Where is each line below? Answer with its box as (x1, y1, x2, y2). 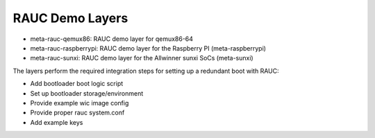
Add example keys (30, 118, 83, 126)
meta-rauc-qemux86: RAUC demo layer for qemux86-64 (30, 35, 194, 43)
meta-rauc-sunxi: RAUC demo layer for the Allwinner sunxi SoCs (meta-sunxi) (30, 54, 253, 62)
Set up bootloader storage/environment (30, 89, 144, 97)
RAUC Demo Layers (12, 10, 128, 26)
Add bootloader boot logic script (30, 80, 124, 88)
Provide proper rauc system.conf (30, 108, 125, 117)
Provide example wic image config (30, 98, 129, 107)
